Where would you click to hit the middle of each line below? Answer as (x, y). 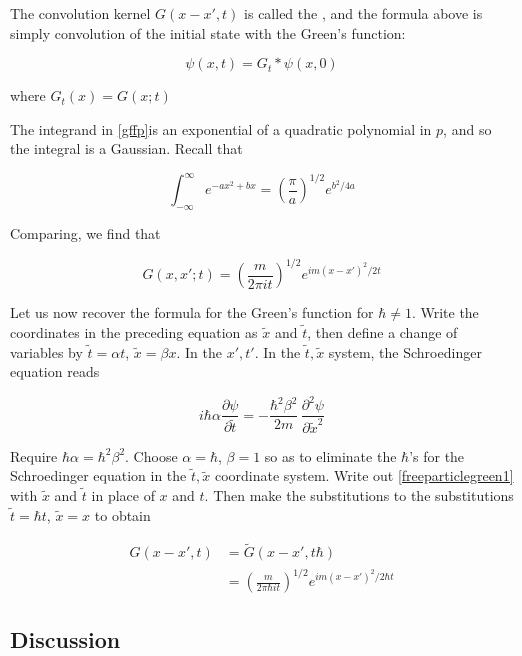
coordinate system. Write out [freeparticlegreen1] (364, 475)
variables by (46, 351)
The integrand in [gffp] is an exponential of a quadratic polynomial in (221, 128)
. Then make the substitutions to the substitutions (359, 495)
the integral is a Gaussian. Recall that (126, 148)
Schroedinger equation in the (98, 475)
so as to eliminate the (330, 455)
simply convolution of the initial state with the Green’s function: (208, 32)
